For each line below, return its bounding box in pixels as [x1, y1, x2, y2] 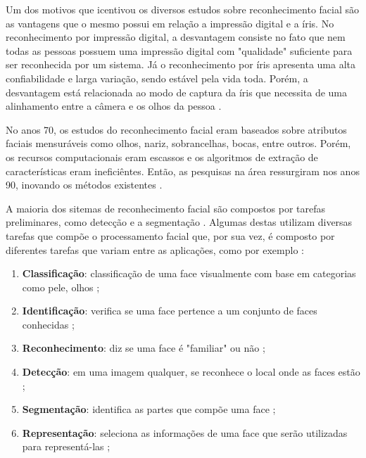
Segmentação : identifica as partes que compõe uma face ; [22, 402, 276, 416]
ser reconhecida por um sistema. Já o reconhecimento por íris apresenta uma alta [6, 57, 356, 72]
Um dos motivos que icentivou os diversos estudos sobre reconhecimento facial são [6, 2, 360, 16]
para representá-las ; [22, 439, 111, 454]
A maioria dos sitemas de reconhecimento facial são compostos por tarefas [6, 201, 326, 215]
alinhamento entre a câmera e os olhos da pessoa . [6, 98, 222, 113]
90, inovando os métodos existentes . [6, 177, 163, 192]
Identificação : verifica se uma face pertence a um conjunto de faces [22, 303, 317, 318]
